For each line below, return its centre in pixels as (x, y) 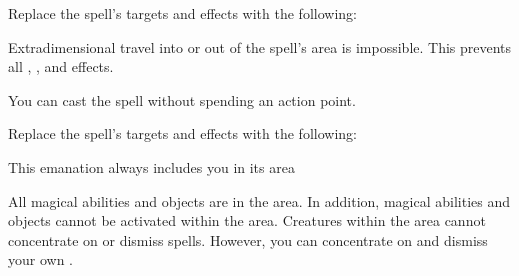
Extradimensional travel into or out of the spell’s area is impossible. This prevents (260, 46)
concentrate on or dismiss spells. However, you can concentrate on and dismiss (248, 239)
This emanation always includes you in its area (151, 166)
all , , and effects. (61, 66)
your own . (40, 259)
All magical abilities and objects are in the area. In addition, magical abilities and (259, 200)
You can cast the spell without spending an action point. (182, 99)
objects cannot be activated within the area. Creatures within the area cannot (247, 220)
